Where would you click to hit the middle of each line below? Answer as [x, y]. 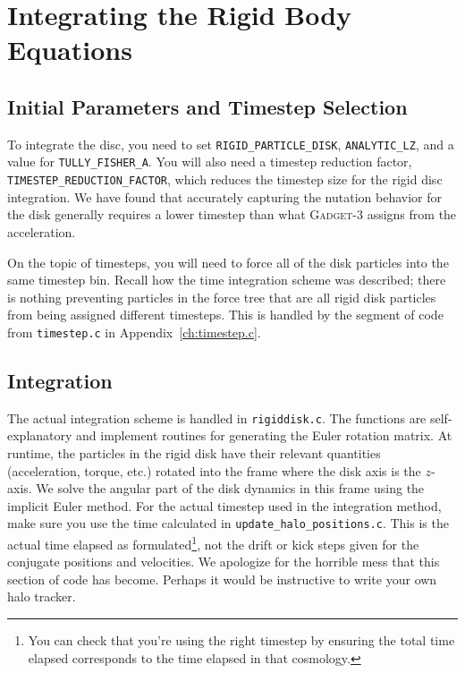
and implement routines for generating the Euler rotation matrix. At [264, 435]
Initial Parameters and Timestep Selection [207, 106]
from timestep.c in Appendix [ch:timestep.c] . [134, 332]
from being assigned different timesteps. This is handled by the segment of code [225, 315]
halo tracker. [42, 596]
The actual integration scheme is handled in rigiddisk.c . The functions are [217, 417]
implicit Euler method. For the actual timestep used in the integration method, [224, 505]
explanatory [40, 435]
